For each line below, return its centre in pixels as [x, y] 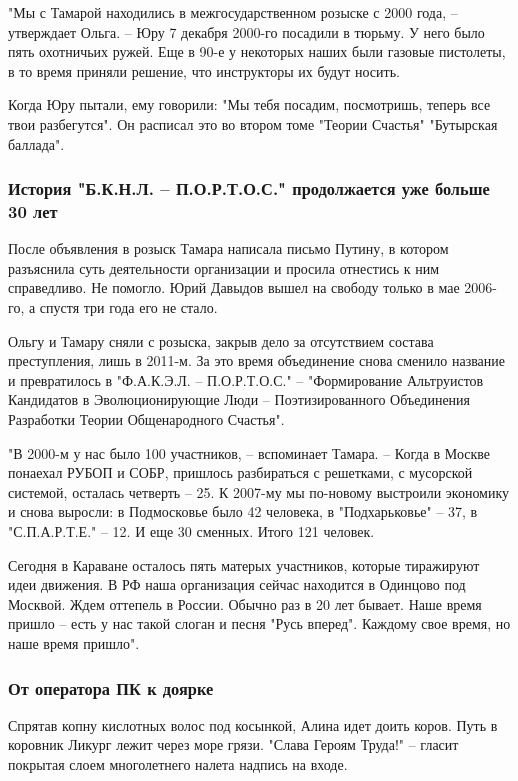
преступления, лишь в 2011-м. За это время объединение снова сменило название [257, 360]
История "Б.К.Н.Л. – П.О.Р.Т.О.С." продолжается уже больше [249, 188]
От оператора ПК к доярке [111, 687]
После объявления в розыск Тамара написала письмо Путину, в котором [228, 248]
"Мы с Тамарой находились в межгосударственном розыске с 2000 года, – [233, 12]
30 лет [33, 211]
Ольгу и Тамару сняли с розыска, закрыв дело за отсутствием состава [221, 340]
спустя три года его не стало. [128, 307]
